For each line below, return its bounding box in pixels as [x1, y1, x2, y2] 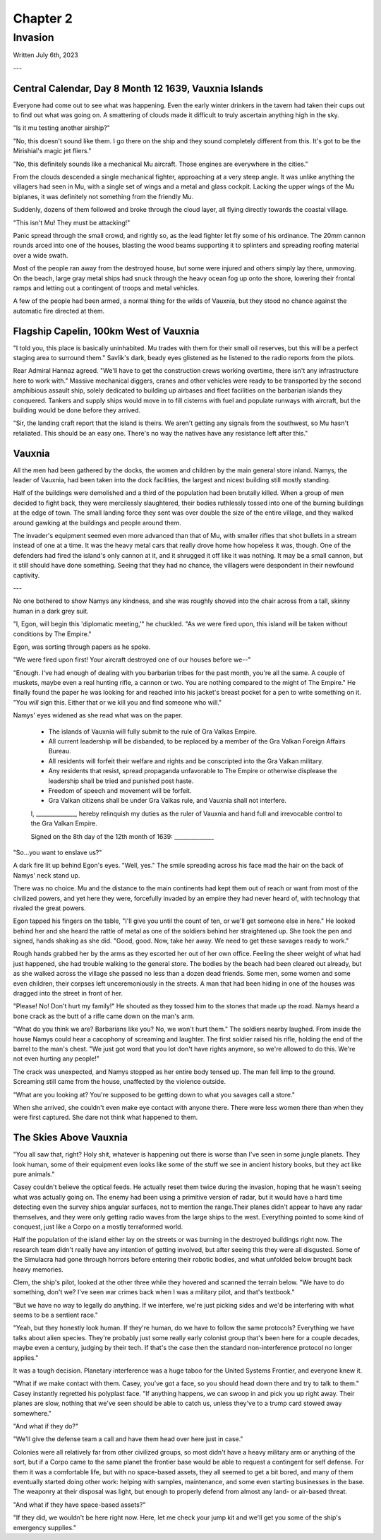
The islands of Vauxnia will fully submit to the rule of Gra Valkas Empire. [48, 727, 258, 736]
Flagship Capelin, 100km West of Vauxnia [13, 325, 200, 337]
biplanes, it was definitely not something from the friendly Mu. [13, 192, 194, 201]
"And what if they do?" [13, 1421, 79, 1430]
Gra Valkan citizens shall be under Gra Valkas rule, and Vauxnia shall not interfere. [48, 796, 287, 805]
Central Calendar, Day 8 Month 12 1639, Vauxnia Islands [13, 82, 264, 95]
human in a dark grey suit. [13, 607, 89, 615]
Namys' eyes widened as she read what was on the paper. [13, 711, 183, 720]
